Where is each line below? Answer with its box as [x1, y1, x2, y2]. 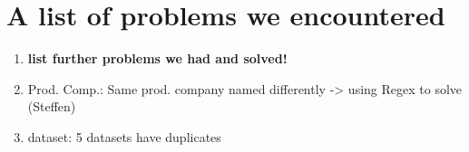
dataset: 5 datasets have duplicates [27, 127, 221, 146]
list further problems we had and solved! [27, 49, 288, 68]
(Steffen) [27, 97, 76, 116]
